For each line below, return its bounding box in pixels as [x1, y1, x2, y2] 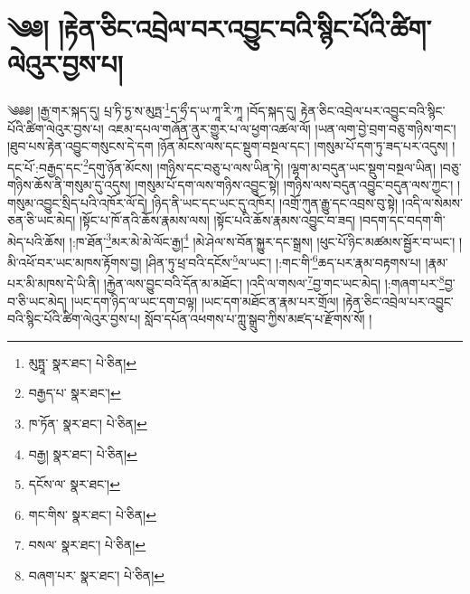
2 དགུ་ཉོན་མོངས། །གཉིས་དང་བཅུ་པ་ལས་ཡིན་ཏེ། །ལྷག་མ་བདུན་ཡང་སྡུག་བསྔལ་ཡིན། [82, 155, 437, 176]
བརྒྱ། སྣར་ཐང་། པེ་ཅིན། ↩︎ [28, 444, 137, 463]
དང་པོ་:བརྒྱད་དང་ [7, 157, 83, 176]
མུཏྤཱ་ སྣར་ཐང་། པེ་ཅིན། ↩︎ [28, 353, 137, 372]
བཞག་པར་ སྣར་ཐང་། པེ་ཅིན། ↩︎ [28, 565, 165, 584]
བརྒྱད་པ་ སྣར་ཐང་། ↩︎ [28, 383, 121, 402]
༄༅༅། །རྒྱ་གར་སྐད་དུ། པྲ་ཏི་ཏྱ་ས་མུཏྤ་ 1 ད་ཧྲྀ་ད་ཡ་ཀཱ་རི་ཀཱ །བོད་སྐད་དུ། [7, 99, 296, 119]
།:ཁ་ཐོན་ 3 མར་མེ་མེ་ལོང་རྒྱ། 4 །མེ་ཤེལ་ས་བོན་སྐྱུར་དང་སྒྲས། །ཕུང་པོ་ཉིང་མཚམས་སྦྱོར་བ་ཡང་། [69, 229, 456, 250]
